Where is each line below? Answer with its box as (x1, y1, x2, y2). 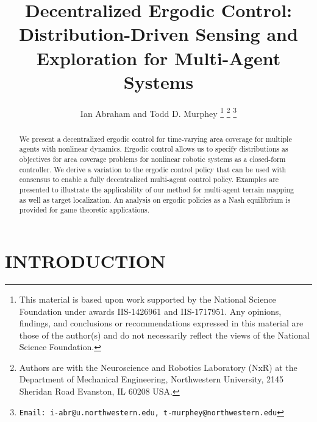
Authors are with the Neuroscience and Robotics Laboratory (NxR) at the (19, 360, 297, 373)
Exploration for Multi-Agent (36, 45, 281, 70)
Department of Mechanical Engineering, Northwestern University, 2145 (19, 373, 283, 385)
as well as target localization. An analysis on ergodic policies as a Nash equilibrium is (19, 194, 291, 205)
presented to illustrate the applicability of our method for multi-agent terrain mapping (19, 185, 294, 195)
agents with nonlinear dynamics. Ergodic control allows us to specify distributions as (19, 144, 288, 154)
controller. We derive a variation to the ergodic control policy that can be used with (19, 164, 287, 174)
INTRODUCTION (5, 248, 166, 273)
